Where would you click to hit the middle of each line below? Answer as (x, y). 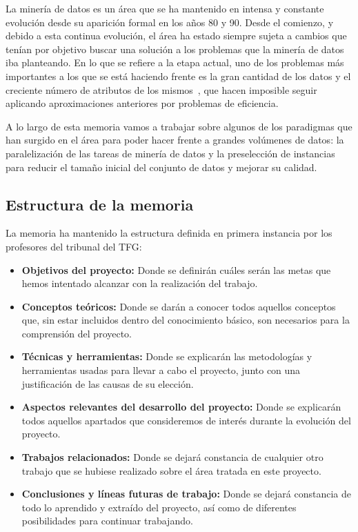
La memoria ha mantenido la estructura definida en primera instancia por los (169, 233)
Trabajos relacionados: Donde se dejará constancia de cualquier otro (172, 457)
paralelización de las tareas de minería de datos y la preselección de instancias (170, 153)
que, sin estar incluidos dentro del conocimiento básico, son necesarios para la (186, 320)
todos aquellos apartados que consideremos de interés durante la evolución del (186, 420)
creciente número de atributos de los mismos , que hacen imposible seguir (161, 89)
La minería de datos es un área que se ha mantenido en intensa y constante (165, 8)
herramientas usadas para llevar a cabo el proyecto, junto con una (161, 370)
